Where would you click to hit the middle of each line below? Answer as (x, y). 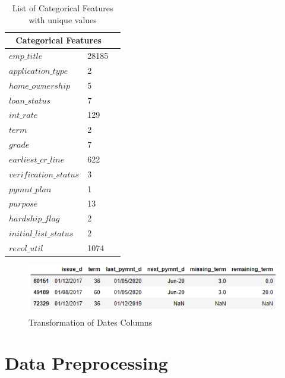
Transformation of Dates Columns (91, 322)
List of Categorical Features (63, 8)
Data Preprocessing (86, 363)
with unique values (63, 19)
